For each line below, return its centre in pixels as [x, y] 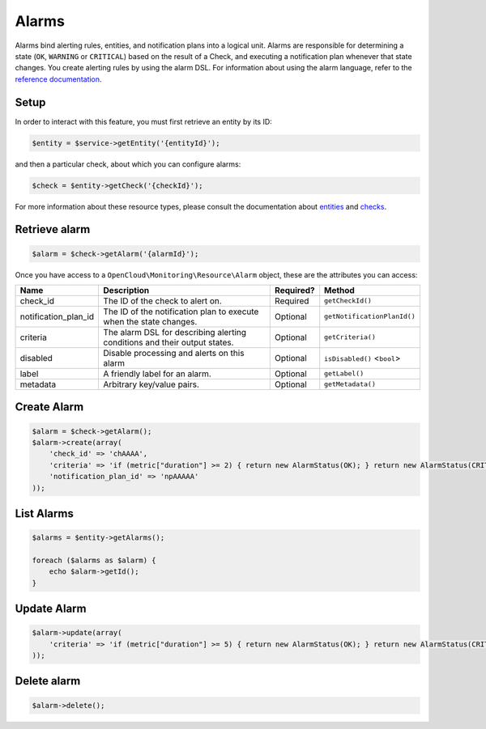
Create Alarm [49, 407]
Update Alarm [51, 609]
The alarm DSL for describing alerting [175, 332]
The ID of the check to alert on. [162, 301]
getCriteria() [350, 337]
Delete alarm [48, 681]
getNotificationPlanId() [370, 317]
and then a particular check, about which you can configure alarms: [128, 164]
